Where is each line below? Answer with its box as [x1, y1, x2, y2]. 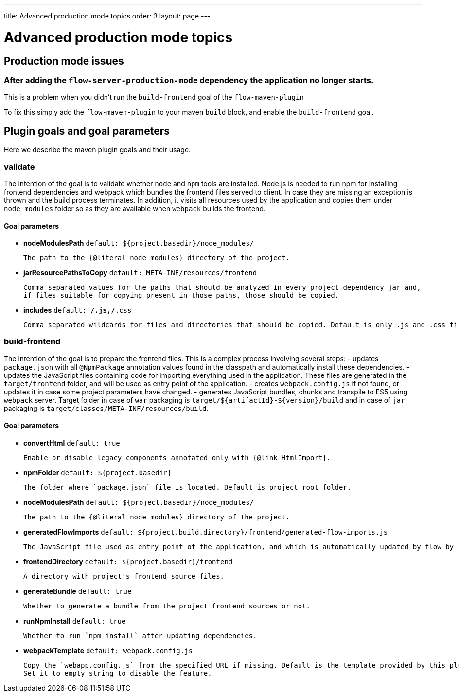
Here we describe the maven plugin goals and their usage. [4, 145, 191, 154]
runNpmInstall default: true [23, 617, 126, 625]
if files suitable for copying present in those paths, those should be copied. [23, 291, 339, 300]
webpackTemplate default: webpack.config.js [23, 646, 193, 655]
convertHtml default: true [23, 439, 120, 447]
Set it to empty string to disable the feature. [23, 669, 212, 678]
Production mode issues [4, 54, 124, 67]
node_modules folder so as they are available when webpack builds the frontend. [4, 204, 265, 213]
